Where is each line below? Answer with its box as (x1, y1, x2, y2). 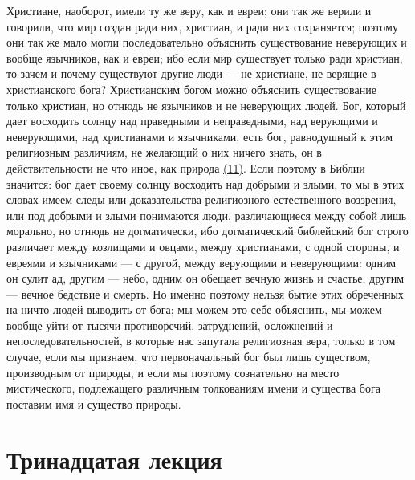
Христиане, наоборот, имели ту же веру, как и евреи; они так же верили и (6, 2, 372, 18)
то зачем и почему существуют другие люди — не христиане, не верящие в (6, 65, 376, 82)
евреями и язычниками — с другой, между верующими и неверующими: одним (6, 254, 397, 271)
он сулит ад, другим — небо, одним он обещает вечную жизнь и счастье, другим (6, 270, 405, 287)
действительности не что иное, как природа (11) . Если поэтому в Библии (6, 159, 365, 176)
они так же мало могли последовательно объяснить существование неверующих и (6, 34, 407, 51)
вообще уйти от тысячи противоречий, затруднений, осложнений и (6, 316, 333, 333)
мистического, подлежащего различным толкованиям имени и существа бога (6, 380, 380, 397)
